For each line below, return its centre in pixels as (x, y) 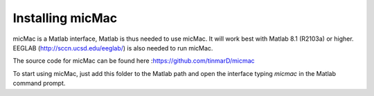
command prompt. (39, 84)
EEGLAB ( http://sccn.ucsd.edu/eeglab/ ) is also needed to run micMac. (113, 48)
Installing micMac (65, 18)
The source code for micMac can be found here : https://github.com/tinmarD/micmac (134, 61)
